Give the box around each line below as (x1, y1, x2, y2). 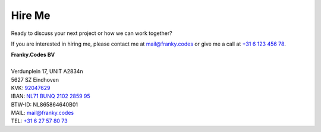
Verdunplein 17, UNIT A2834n (11, 68, 83, 75)
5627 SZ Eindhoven (11, 76, 59, 83)
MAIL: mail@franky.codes (11, 110, 74, 117)
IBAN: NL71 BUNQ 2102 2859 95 (11, 92, 90, 100)
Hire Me (11, 9, 51, 22)
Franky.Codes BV (11, 51, 55, 59)
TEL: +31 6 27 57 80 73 (11, 117, 68, 124)
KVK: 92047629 (11, 84, 51, 91)
